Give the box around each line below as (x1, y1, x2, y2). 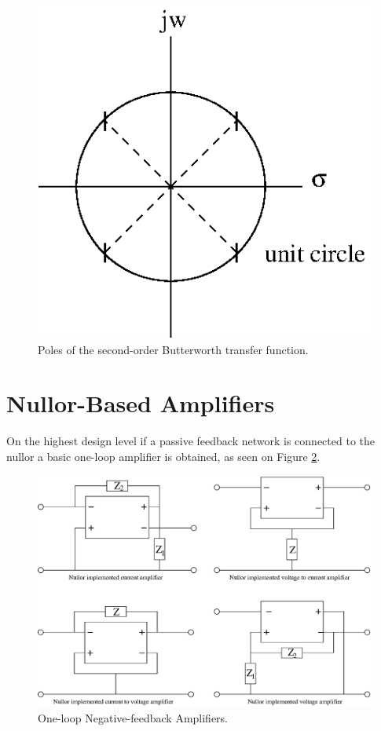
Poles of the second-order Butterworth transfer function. (38, 341, 309, 357)
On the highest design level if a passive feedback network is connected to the (6, 433, 375, 449)
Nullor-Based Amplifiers (6, 387, 275, 419)
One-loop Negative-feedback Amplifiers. (38, 709, 229, 726)
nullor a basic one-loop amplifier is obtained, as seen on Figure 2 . (6, 448, 321, 464)
